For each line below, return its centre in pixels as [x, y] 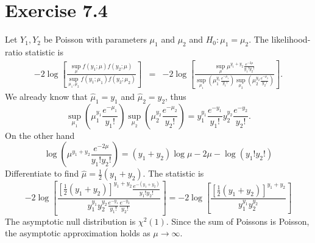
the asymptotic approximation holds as [78, 233]
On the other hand [40, 135]
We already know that [46, 96]
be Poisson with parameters [95, 39]
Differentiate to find [42, 173]
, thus [176, 96]
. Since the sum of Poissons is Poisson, [238, 221]
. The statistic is [173, 173]
